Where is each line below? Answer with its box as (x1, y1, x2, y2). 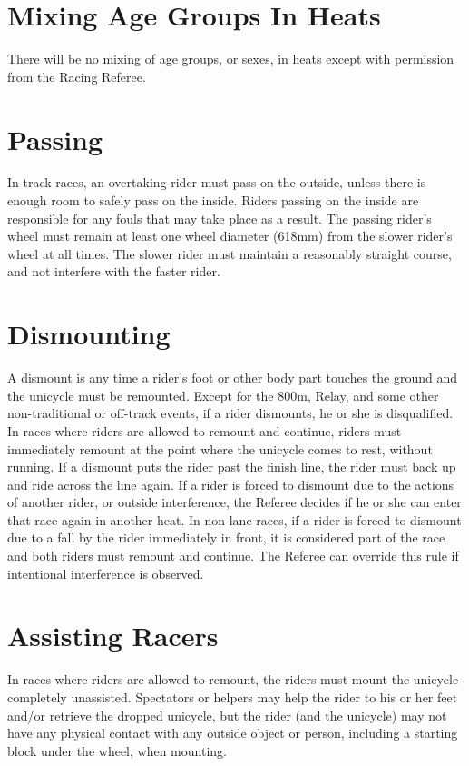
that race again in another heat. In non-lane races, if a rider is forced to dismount (7, 510, 462, 529)
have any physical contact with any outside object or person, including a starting (7, 723, 458, 742)
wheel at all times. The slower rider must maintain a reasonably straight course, (7, 244, 452, 263)
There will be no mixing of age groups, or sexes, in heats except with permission (7, 49, 454, 68)
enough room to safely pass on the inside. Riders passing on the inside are (7, 191, 419, 210)
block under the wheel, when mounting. (7, 741, 227, 760)
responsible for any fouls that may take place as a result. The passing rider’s (7, 208, 432, 227)
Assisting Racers (7, 617, 219, 654)
